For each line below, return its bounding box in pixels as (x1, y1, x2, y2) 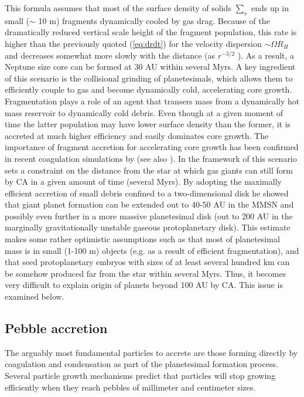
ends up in (251, 2, 289, 13)
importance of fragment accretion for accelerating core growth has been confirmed (5, 141, 299, 153)
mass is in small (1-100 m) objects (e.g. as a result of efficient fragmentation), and (5, 244, 299, 256)
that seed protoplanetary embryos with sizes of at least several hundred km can (5, 256, 290, 268)
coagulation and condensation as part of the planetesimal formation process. (5, 358, 278, 370)
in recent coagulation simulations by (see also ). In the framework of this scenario (5, 152, 297, 164)
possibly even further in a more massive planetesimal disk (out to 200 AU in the (5, 209, 293, 222)
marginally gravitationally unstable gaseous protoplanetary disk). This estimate (5, 221, 291, 233)
